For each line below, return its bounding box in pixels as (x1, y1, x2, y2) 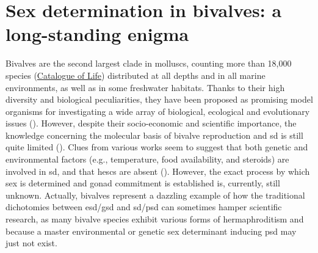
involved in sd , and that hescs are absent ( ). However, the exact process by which (5, 164, 310, 177)
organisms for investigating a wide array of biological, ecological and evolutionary (5, 105, 310, 117)
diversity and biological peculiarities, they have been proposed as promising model (5, 93, 313, 106)
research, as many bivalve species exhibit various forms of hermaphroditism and (5, 213, 304, 226)
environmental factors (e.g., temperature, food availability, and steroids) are (5, 153, 289, 166)
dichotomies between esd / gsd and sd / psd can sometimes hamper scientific (5, 200, 282, 213)
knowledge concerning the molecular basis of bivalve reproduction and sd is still (5, 128, 303, 141)
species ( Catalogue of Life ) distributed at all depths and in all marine (5, 68, 266, 81)
